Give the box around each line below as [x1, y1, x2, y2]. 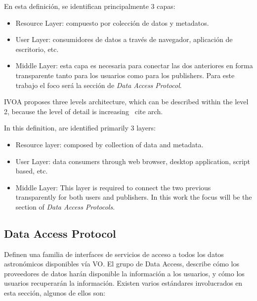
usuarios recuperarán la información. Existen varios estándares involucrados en [4, 278, 243, 288]
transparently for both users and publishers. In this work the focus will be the [15, 192, 252, 202]
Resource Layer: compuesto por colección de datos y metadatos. [15, 17, 209, 28]
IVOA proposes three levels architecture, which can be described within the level [4, 96, 249, 107]
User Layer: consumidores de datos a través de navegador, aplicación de [15, 34, 233, 44]
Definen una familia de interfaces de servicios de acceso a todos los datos [4, 249, 224, 259]
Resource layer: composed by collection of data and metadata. [15, 139, 204, 149]
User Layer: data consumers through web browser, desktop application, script [15, 156, 251, 166]
